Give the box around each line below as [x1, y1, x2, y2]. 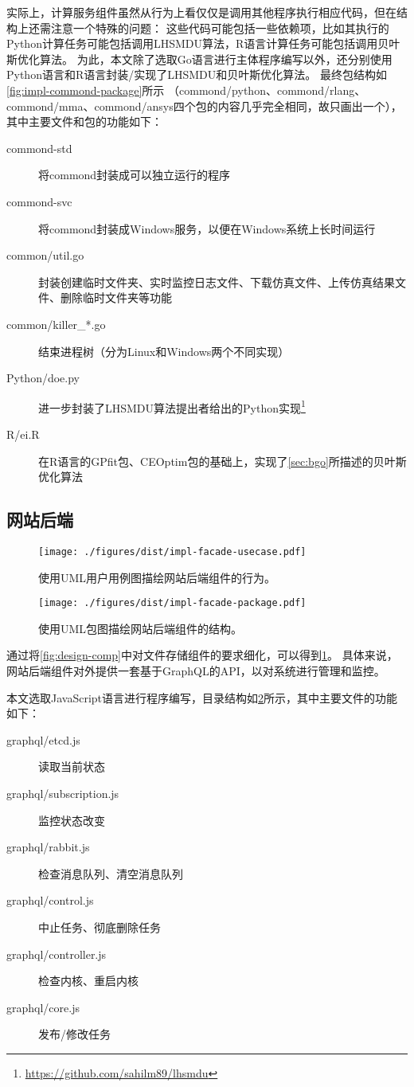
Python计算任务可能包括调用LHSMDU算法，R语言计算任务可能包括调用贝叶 [6, 35, 400, 52]
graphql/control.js [6, 892, 94, 909]
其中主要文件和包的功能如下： [6, 113, 162, 130]
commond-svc [6, 193, 72, 209]
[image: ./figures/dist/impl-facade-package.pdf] [38, 597, 307, 609]
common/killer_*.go [6, 315, 106, 332]
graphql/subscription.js [6, 784, 119, 801]
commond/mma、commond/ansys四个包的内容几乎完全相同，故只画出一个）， [6, 97, 402, 114]
